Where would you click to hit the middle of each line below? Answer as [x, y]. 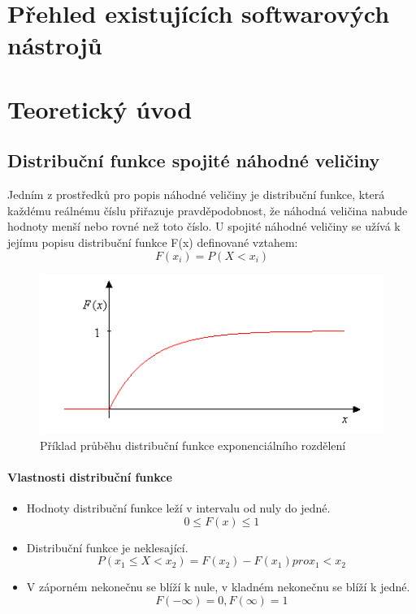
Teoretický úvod [100, 108]
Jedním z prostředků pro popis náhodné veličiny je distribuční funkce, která [196, 195]
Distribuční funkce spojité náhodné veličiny [194, 160]
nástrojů [55, 45]
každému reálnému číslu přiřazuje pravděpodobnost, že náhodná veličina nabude [208, 210]
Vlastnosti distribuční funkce [90, 476]
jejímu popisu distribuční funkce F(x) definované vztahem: [153, 242]
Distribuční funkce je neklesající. [107, 547]
